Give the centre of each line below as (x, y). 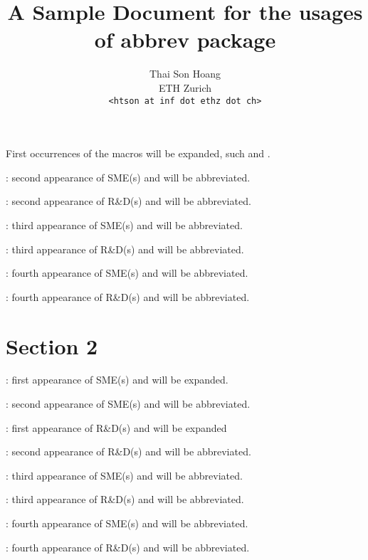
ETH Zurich (185, 87)
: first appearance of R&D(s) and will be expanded (116, 427)
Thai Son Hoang (185, 74)
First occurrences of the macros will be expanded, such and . (138, 153)
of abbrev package (185, 39)
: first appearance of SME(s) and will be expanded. (117, 380)
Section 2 (52, 345)
